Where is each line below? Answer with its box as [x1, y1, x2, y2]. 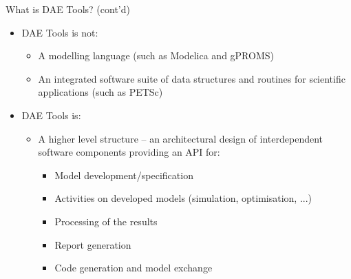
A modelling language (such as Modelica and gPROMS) [38, 48, 274, 63]
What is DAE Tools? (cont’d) [6, 2, 130, 16]
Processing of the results [54, 214, 158, 228]
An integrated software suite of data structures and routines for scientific [38, 71, 345, 85]
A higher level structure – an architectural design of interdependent [38, 131, 323, 145]
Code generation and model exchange [54, 260, 213, 275]
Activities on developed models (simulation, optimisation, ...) [54, 191, 312, 205]
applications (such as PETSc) [38, 85, 163, 99]
